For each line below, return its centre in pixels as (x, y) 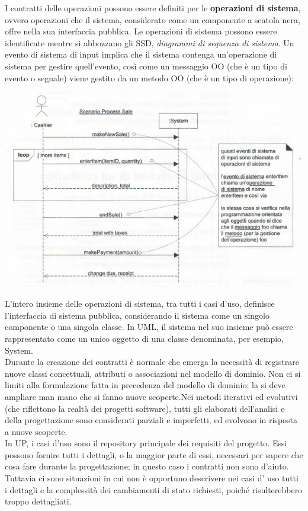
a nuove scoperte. (36, 431)
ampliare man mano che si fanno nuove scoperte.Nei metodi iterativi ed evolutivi (151, 396)
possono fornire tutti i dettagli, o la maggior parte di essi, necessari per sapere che (154, 454)
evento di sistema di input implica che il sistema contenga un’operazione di (141, 54)
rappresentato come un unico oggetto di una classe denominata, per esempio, (144, 338)
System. (19, 350)
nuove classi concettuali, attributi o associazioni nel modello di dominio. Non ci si (153, 373)
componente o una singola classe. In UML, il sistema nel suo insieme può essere (149, 327)
